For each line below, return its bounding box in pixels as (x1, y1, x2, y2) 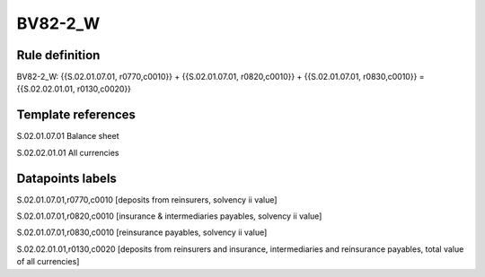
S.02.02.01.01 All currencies (16, 147, 119, 158)
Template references (16, 108, 137, 123)
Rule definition (16, 48, 101, 63)
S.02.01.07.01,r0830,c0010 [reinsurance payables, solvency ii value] (16, 227, 268, 238)
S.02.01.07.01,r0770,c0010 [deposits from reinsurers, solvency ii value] (16, 194, 278, 205)
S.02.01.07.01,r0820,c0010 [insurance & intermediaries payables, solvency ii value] (16, 211, 322, 221)
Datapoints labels (16, 170, 117, 186)
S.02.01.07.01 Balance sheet (16, 131, 119, 142)
